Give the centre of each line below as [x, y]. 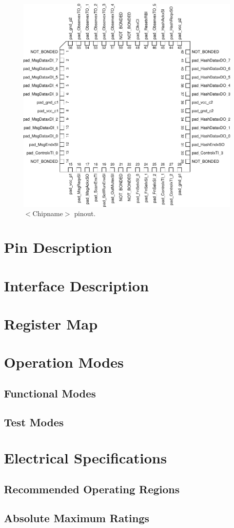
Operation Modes [64, 362]
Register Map [51, 323]
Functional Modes [50, 393]
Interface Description [77, 285]
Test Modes [34, 422]
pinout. [85, 213]
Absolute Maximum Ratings [77, 517]
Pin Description [58, 247]
